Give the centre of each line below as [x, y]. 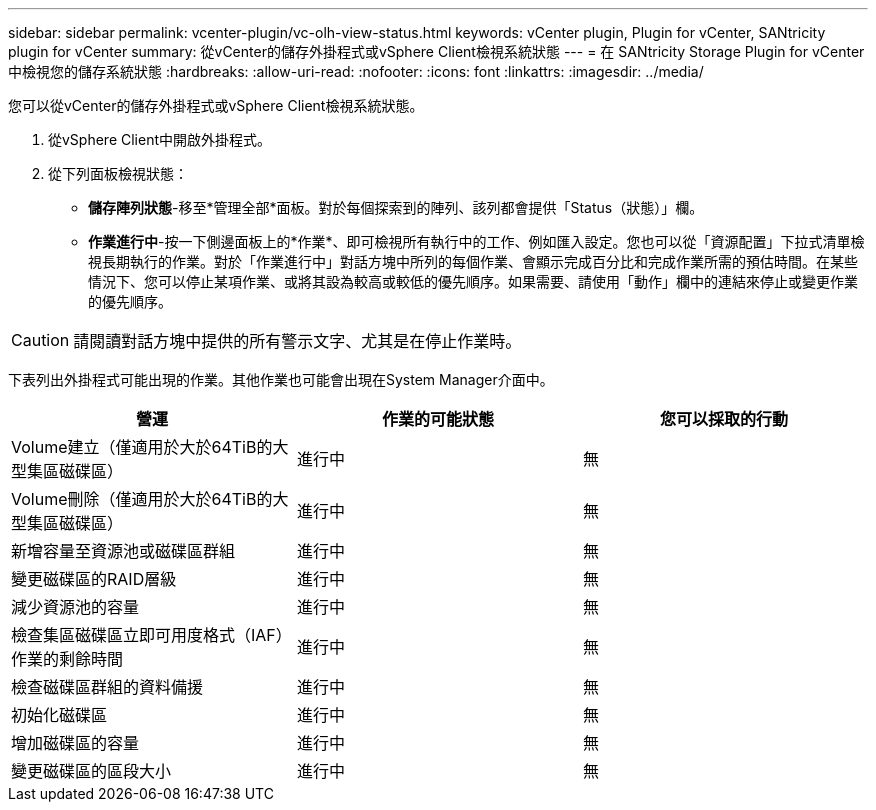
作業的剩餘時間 [67, 659]
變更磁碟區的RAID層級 [94, 579]
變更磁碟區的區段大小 [91, 771]
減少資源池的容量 [75, 607]
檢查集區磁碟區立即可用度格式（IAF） [151, 635]
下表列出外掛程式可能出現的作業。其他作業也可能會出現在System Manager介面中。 [281, 379]
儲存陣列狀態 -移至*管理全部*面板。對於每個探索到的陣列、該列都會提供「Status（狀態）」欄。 [396, 207]
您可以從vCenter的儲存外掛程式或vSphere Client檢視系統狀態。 [216, 105]
